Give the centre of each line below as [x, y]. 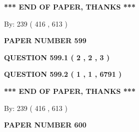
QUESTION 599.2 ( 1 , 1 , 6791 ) [63, 74]
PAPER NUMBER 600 [45, 125]
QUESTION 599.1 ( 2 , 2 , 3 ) [57, 57]
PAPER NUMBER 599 [45, 40]
